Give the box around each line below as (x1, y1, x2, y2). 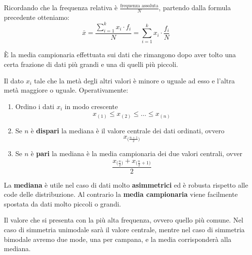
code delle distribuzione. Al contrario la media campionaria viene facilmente (4, 189, 238, 199)
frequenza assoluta (120, 3, 158, 8)
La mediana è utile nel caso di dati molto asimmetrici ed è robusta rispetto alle (4, 179, 248, 190)
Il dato (4, 75, 24, 85)
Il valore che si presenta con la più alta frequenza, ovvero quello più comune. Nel (4, 215, 243, 225)
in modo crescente (64, 101, 118, 111)
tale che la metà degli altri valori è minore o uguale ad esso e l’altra (34, 75, 235, 85)
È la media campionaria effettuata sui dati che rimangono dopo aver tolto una (4, 49, 236, 60)
